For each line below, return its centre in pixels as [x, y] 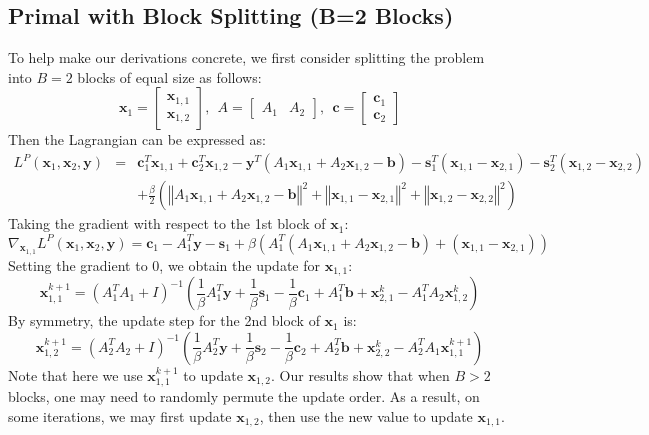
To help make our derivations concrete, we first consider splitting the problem [246, 57]
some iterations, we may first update [120, 415]
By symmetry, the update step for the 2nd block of [164, 320]
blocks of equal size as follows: [169, 76]
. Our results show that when [360, 374]
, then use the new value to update [366, 415]
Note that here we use [75, 374]
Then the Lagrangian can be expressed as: [137, 139]
